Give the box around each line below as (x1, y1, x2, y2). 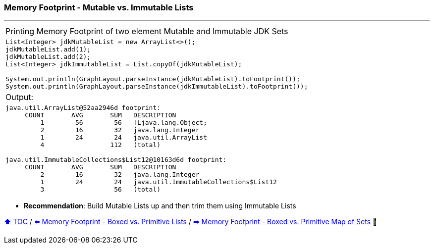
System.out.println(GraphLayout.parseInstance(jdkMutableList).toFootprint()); (5, 75, 300, 83)
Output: (5, 92, 34, 102)
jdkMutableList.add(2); (5, 53, 91, 61)
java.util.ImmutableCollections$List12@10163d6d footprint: (5, 156, 227, 164)
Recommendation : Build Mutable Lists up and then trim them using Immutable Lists (24, 201, 296, 210)
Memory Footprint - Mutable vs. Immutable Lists (4, 2, 194, 12)
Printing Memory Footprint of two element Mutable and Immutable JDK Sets (5, 26, 288, 37)
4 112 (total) (40, 141, 161, 149)
